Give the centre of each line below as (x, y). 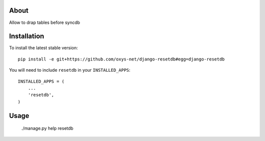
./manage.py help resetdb (47, 128)
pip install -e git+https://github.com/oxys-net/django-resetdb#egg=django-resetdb (121, 59)
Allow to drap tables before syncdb (45, 22)
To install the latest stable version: (43, 48)
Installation (26, 36)
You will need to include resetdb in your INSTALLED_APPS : (70, 70)
